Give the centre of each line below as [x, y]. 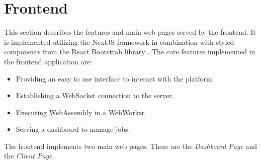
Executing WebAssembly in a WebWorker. [81, 112]
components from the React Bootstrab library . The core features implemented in [130, 52]
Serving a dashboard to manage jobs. [73, 129]
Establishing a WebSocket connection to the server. [95, 95]
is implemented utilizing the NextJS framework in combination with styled [119, 42]
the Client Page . [29, 156]
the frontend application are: [48, 61]
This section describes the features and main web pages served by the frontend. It [130, 32]
